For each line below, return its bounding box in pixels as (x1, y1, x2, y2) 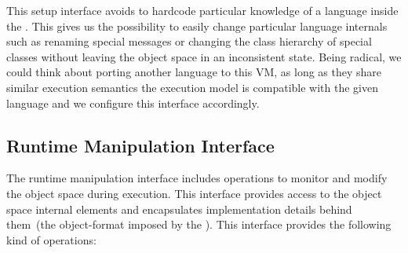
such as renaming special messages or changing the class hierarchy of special (6, 33, 372, 49)
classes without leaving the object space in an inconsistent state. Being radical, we (6, 48, 402, 64)
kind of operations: (6, 231, 97, 247)
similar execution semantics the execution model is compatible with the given (6, 79, 378, 95)
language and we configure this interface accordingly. (6, 94, 260, 111)
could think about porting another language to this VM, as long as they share (6, 64, 382, 80)
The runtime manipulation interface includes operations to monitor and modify (6, 170, 388, 186)
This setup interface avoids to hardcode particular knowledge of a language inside (6, 2, 399, 18)
